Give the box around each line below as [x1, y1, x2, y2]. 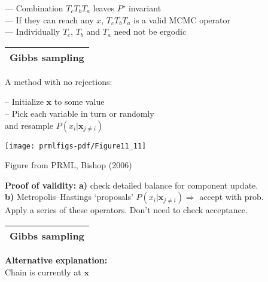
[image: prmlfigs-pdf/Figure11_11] [5, 141, 147, 150]
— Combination [5, 2, 63, 14]
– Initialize [5, 95, 44, 108]
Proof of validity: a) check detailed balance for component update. [5, 178, 258, 191]
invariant [128, 2, 162, 14]
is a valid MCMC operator [133, 13, 230, 26]
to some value [54, 95, 105, 108]
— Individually [5, 25, 60, 38]
